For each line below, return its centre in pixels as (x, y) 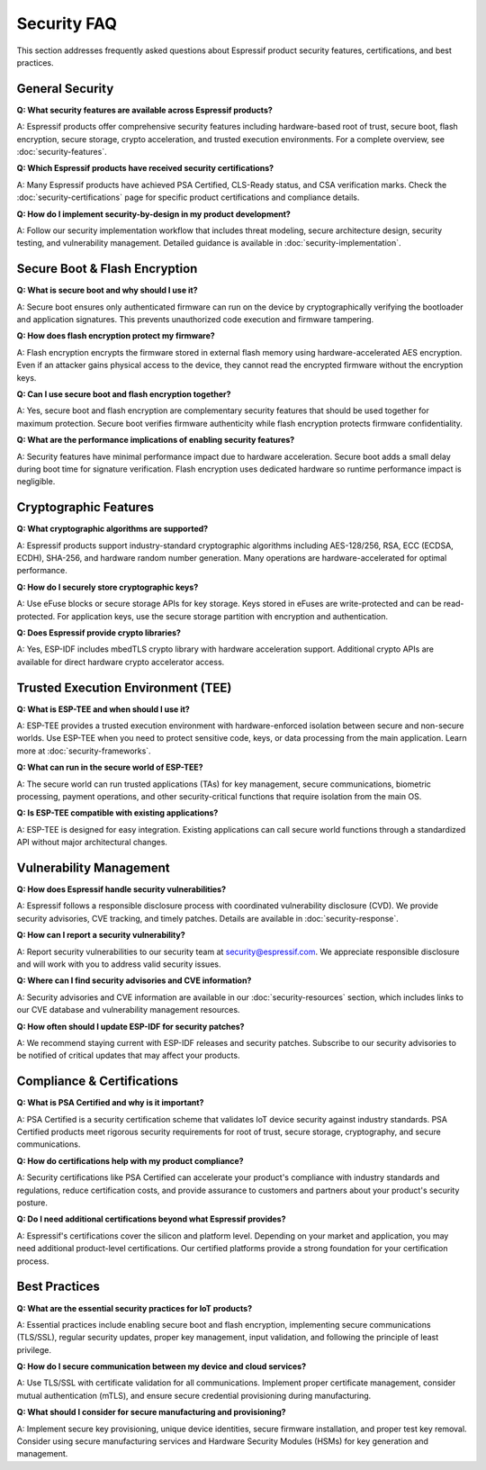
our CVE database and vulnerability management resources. (128, 1010)
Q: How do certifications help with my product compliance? (130, 1160)
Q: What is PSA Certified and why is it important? (110, 1103)
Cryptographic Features (85, 507)
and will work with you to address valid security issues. (119, 964)
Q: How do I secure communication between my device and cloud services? (161, 1366)
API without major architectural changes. (92, 843)
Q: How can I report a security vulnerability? (101, 935)
